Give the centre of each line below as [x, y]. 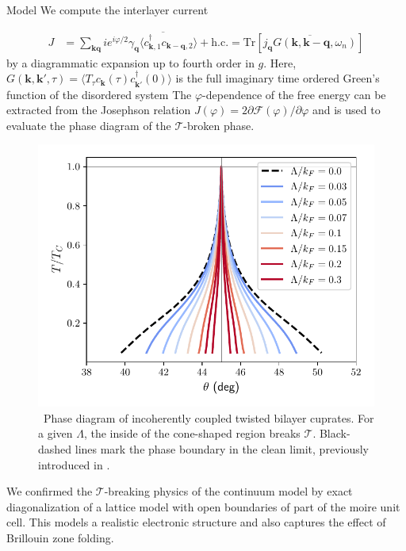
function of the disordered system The [99, 94]
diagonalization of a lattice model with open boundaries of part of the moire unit [203, 506]
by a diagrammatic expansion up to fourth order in [130, 62]
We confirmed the [50, 491]
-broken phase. [219, 125]
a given [56, 433]
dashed [55, 448]
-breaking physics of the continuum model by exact [228, 491]
